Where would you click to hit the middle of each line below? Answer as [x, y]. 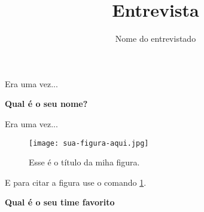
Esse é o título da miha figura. [84, 162]
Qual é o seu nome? [46, 104]
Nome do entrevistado [156, 39]
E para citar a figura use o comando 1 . [76, 182]
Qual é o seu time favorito [60, 202]
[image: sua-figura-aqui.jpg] [89, 143]
